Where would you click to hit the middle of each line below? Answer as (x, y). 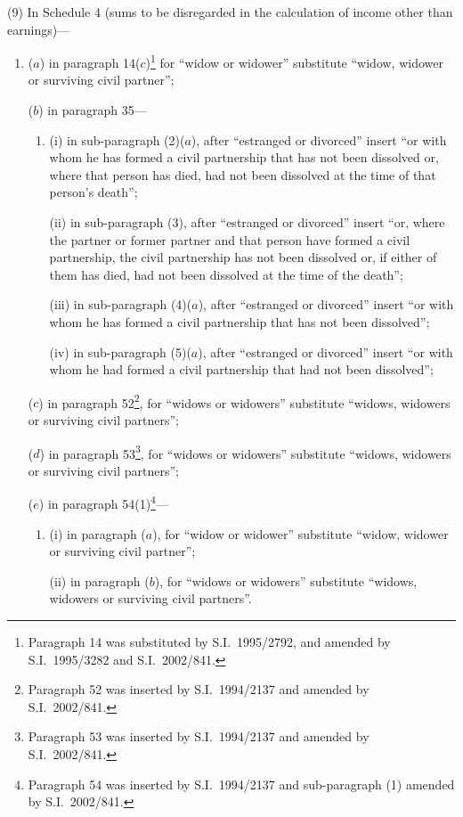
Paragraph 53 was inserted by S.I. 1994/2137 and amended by (199, 736)
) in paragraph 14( (90, 62)
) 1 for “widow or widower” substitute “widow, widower (294, 61)
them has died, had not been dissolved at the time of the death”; (226, 274)
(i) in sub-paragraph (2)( (117, 139)
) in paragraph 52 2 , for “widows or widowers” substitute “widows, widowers (244, 401)
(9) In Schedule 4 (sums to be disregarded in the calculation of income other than (230, 12)
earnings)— (39, 29)
